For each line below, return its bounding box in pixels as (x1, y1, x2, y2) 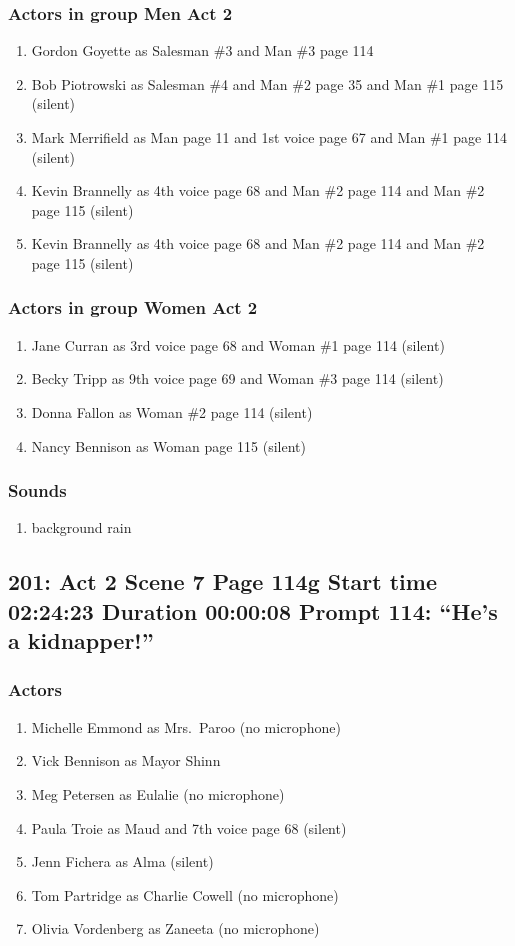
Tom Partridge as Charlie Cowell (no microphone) (31, 884, 339, 905)
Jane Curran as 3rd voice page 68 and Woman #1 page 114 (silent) (31, 334, 445, 355)
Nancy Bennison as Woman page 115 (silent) (31, 435, 306, 456)
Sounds (8, 478, 67, 503)
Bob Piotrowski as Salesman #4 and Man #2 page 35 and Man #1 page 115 (31, 73, 504, 94)
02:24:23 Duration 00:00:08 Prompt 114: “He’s (8, 595, 498, 626)
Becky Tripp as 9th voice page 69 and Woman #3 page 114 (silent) (31, 368, 444, 389)
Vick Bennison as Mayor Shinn (31, 750, 221, 771)
